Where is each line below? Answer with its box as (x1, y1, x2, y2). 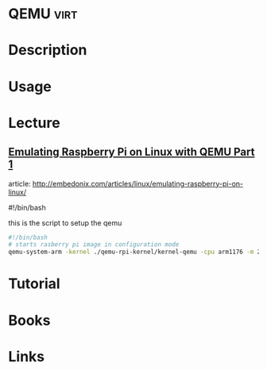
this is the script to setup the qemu (8, 218, 122, 227)
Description (8, 41, 87, 60)
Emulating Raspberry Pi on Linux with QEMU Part (8, 145, 255, 159)
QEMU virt (8, 5, 78, 23)
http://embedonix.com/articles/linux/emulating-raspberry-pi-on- (32, 179, 244, 188)
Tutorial (8, 275, 61, 293)
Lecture (8, 114, 61, 132)
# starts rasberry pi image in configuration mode (8, 241, 180, 249)
